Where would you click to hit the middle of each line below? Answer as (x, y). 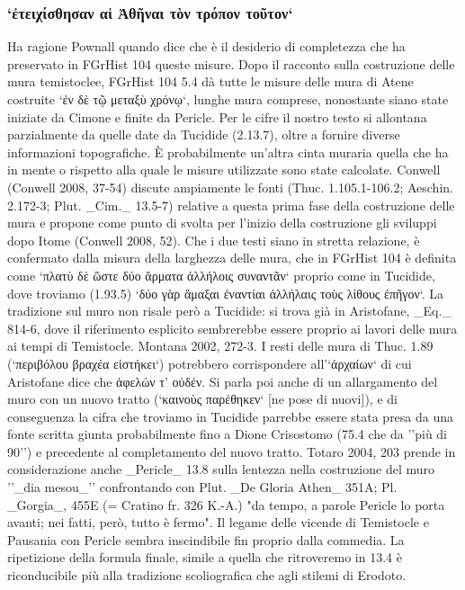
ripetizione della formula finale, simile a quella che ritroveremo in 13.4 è (205, 557)
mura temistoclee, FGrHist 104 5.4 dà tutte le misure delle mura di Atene (210, 81)
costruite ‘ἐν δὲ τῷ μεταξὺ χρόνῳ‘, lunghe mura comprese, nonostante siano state (228, 99)
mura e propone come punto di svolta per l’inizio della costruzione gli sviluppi (222, 223)
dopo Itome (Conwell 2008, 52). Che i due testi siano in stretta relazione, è (214, 240)
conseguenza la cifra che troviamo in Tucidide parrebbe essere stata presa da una (231, 416)
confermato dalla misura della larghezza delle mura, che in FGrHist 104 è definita (232, 258)
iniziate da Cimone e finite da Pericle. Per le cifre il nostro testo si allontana (217, 116)
